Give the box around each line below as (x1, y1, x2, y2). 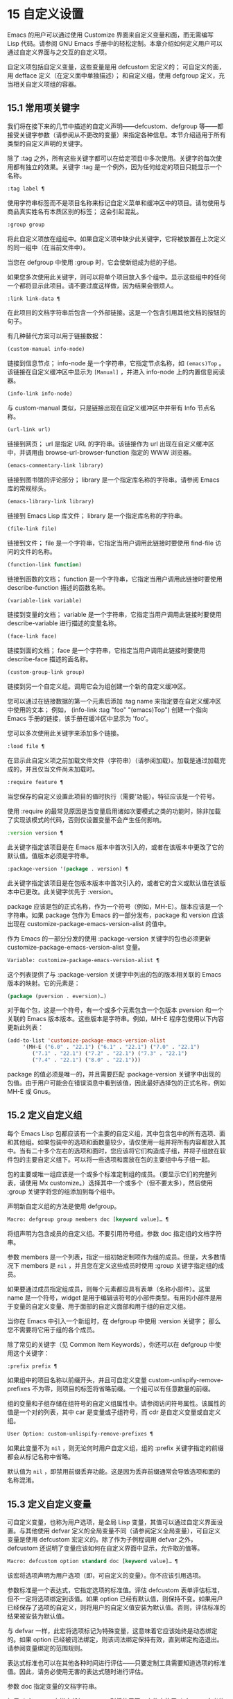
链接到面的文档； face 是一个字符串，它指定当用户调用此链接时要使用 (7, 646, 206, 655)
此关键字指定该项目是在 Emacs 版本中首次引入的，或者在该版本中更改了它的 (7, 843, 224, 851)
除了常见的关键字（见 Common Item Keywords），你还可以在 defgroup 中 (7, 1340, 215, 1348)
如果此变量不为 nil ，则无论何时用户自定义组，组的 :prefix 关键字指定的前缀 (7, 1444, 224, 1452)
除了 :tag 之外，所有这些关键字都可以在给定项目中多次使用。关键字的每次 (7, 154, 216, 162)
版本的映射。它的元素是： (7, 979, 80, 987)
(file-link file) (7, 525, 58, 532)
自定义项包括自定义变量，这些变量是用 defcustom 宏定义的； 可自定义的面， (7, 62, 225, 71)
